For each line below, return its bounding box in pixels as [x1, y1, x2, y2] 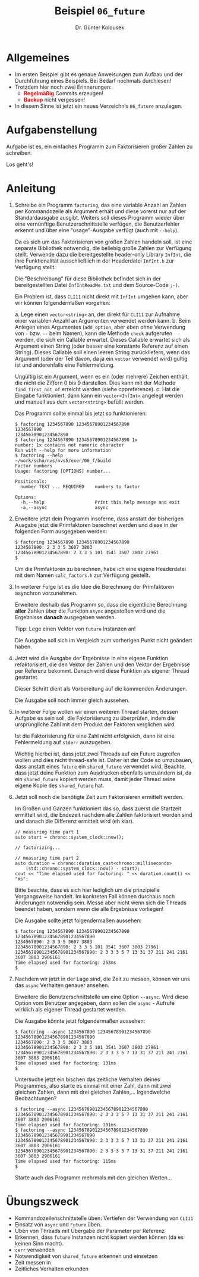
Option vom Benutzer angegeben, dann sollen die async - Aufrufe [14, 999, 175, 1007]
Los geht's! [6, 161, 34, 168]
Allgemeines [6, 51, 70, 64]
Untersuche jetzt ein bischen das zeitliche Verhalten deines [14, 1076, 160, 1083]
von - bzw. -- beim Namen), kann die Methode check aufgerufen [14, 329, 173, 337]
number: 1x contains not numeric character [14, 442, 125, 448]
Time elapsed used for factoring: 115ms [14, 1158, 116, 1164]
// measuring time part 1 [14, 829, 79, 835]
